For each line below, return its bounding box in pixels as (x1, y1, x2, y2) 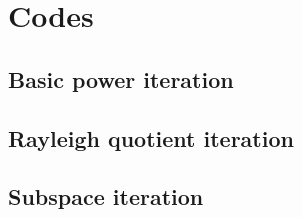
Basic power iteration (8, 63, 234, 94)
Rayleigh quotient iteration (8, 122, 294, 153)
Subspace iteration (8, 181, 204, 212)
